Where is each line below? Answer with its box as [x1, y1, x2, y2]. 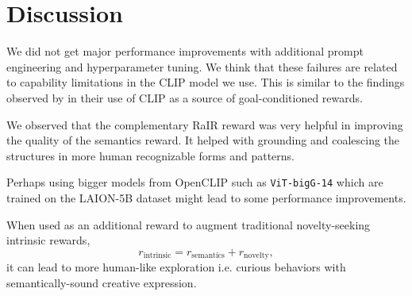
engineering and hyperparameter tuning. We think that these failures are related [6, 58, 398, 75]
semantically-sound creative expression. [6, 274, 197, 290]
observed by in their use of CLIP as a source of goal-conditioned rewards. [6, 89, 363, 106]
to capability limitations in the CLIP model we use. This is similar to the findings [6, 74, 405, 90]
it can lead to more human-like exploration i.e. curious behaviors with [6, 259, 346, 275]
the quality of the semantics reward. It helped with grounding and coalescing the [6, 132, 400, 148]
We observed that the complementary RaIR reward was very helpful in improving [6, 116, 403, 133]
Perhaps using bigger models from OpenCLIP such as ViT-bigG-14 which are [6, 174, 383, 190]
